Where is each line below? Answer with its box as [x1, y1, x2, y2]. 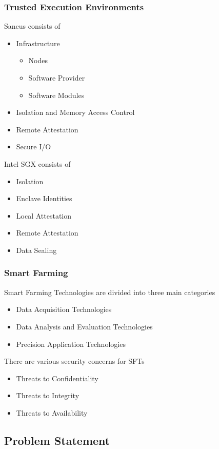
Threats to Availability [16, 407, 88, 418]
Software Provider [28, 72, 85, 83]
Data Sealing [16, 244, 57, 255]
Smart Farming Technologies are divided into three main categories [4, 286, 215, 297]
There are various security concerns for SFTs [4, 356, 145, 366]
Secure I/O [16, 141, 51, 152]
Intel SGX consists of [4, 158, 71, 169]
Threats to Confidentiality [16, 373, 98, 383]
